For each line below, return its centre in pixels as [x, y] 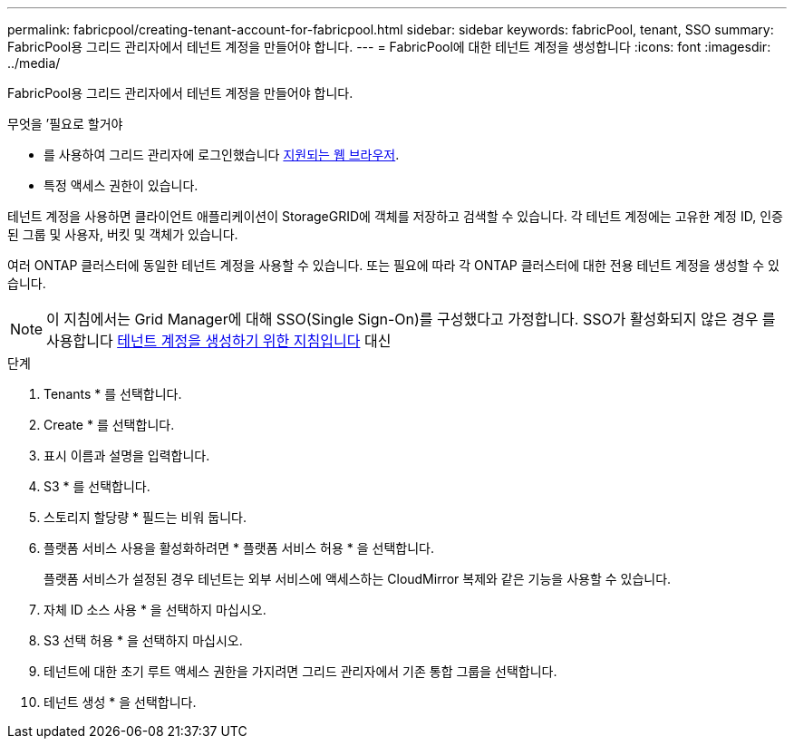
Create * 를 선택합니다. [109, 425]
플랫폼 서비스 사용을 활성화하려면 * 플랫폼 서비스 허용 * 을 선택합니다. [239, 548]
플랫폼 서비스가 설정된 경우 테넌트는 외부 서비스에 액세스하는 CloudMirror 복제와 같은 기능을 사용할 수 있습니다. [358, 579]
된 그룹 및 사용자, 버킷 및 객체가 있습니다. [123, 234]
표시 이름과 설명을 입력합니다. [127, 455]
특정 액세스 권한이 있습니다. [121, 185]
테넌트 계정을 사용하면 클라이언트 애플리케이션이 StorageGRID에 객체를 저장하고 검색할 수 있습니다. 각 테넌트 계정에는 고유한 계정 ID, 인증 [395, 216]
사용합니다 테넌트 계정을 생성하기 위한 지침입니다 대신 [219, 341]
